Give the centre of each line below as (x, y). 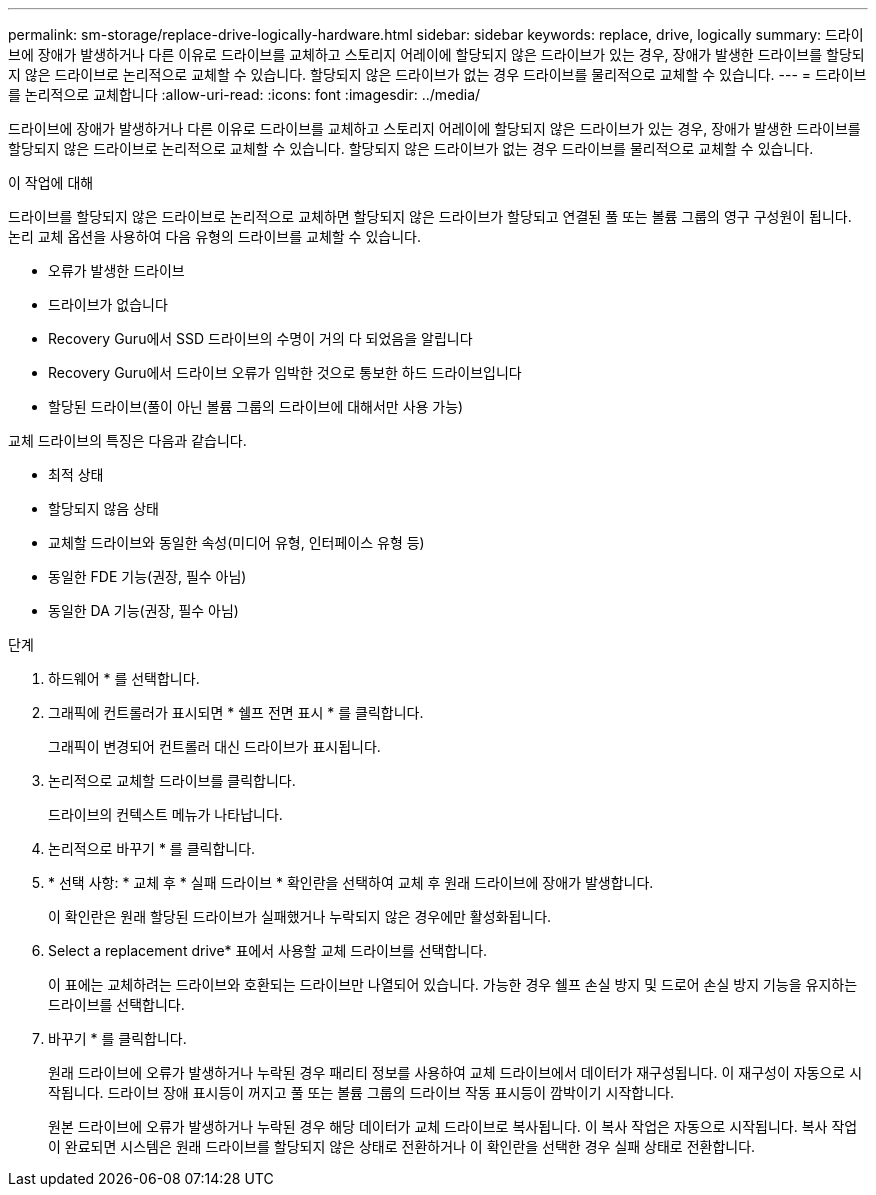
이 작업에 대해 (51, 182)
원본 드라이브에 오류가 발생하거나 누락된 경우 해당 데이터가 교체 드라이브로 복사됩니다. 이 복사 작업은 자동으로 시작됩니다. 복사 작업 (453, 1126)
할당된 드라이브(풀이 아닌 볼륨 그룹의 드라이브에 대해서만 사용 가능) (256, 406)
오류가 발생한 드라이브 (116, 270)
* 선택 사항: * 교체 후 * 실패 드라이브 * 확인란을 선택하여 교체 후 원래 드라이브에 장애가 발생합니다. (351, 882)
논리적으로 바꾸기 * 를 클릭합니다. (152, 848)
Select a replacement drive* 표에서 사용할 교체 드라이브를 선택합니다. (268, 950)
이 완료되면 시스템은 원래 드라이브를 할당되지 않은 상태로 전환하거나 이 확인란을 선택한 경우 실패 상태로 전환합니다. (402, 1146)
